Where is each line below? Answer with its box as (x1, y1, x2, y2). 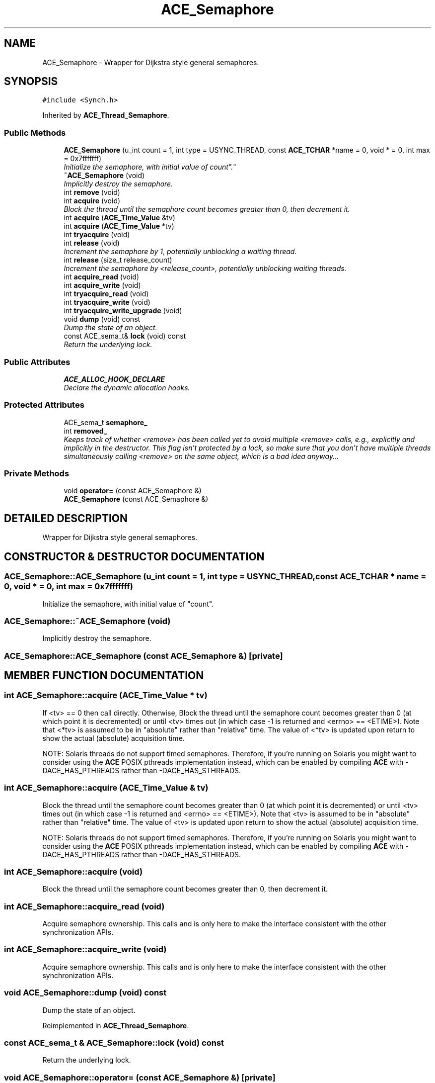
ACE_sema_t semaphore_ (64, 418, 147, 427)
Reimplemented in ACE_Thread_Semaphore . (42, 1021, 189, 1030)
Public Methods (4, 127, 66, 138)
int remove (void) (64, 188, 120, 197)
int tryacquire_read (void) (64, 289, 149, 298)
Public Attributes (4, 357, 71, 367)
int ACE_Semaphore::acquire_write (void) (4, 944, 167, 955)
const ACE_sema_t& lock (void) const (64, 332, 186, 341)
